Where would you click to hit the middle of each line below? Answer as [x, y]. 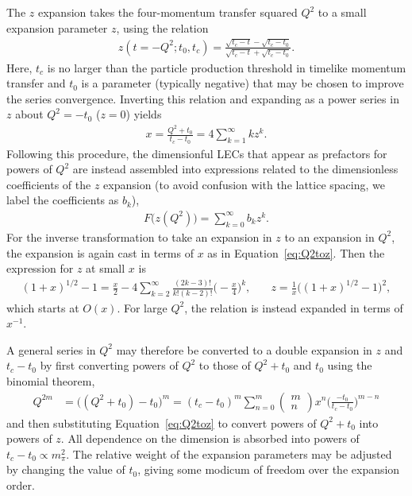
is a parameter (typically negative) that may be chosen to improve [243, 83]
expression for [40, 268]
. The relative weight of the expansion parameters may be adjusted [229, 453]
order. [21, 484]
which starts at [43, 307]
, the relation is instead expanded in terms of [294, 307]
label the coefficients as [63, 200]
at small [106, 268]
